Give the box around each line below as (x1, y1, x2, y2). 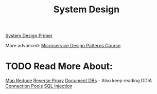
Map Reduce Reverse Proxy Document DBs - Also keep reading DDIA (5, 78, 152, 84)
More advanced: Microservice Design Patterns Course (5, 43, 121, 49)
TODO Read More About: (5, 61, 113, 72)
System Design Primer (5, 32, 53, 39)
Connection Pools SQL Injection (5, 83, 73, 89)
